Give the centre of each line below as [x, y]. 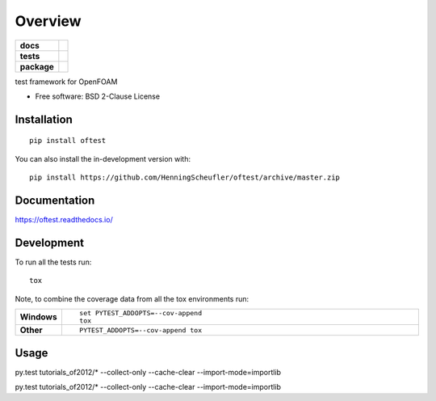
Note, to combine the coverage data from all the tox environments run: [132, 298]
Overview [48, 21]
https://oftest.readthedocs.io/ [64, 220]
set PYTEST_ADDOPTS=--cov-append [140, 313]
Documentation [55, 200]
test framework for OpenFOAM [66, 82]
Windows [38, 317]
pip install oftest [68, 141]
